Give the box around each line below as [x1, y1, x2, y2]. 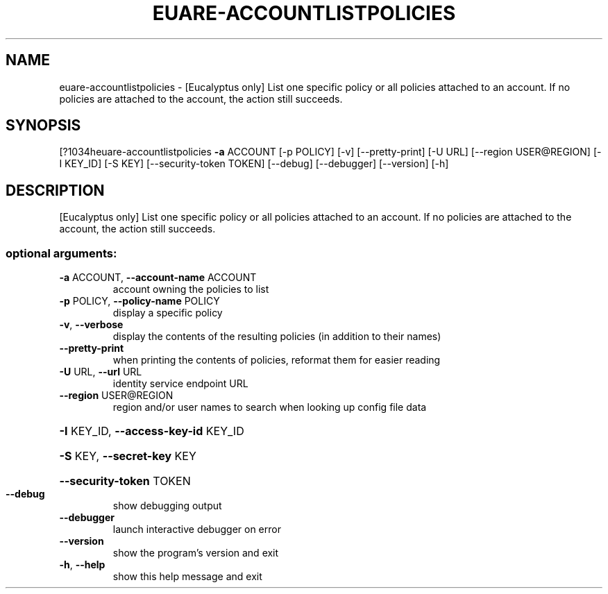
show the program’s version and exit [112, 547, 279, 559]
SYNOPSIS [6, 117, 81, 135]
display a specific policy [112, 307, 223, 319]
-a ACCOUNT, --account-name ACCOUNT [59, 271, 257, 284]
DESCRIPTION [6, 181, 105, 199]
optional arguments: [6, 246, 117, 260]
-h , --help [59, 559, 105, 571]
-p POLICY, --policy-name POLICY [59, 295, 220, 307]
